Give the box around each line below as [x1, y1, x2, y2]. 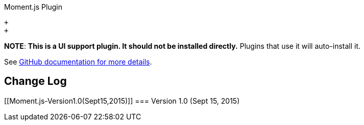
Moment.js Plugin [4, 3, 62, 11]
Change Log [4, 75, 67, 88]
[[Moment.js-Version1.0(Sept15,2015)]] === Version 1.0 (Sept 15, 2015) [4, 96, 240, 105]
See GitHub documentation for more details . [4, 57, 152, 66]
